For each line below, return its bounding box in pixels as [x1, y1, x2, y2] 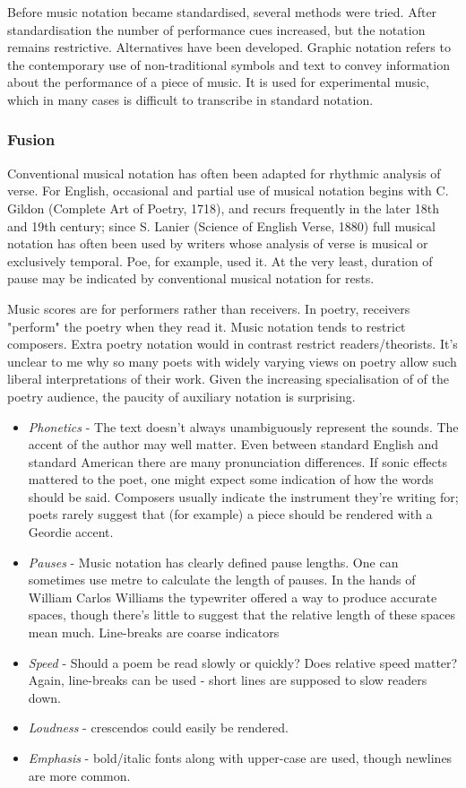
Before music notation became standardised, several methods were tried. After [7, 3, 437, 21]
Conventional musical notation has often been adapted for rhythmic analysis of [7, 163, 441, 182]
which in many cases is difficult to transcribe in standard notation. [7, 90, 374, 108]
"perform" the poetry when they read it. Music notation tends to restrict [7, 316, 406, 335]
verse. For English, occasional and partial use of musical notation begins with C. [7, 181, 449, 200]
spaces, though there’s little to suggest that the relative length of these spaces [28, 605, 456, 624]
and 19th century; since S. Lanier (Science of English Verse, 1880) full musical [7, 216, 436, 235]
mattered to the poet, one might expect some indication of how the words [28, 470, 434, 489]
